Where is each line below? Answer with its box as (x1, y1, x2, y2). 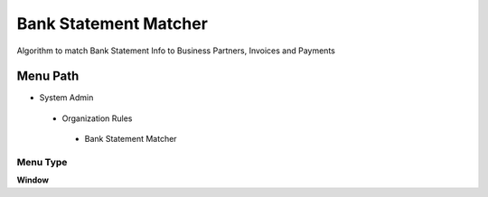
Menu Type (16, 156, 68, 168)
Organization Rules (61, 113, 133, 124)
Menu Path (16, 69, 80, 84)
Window (16, 174, 50, 185)
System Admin (39, 92, 94, 103)
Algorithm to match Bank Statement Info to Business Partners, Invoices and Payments (16, 45, 336, 56)
